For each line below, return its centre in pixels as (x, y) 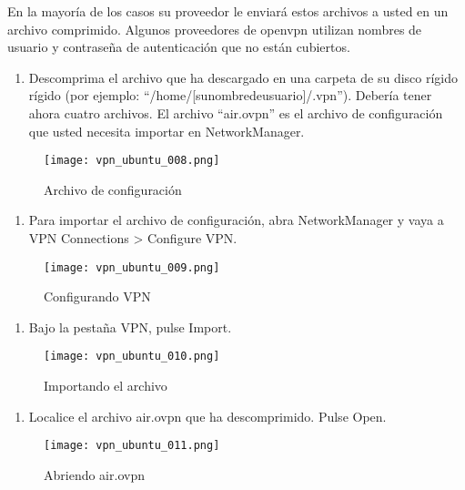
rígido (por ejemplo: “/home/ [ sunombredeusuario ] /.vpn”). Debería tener (230, 95)
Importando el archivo (106, 386)
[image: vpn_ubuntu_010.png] (132, 357)
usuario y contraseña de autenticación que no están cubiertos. (179, 47)
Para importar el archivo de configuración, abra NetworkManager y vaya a (236, 220)
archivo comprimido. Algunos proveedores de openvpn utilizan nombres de (215, 29)
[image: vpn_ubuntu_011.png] (132, 446)
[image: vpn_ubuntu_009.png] (132, 267)
